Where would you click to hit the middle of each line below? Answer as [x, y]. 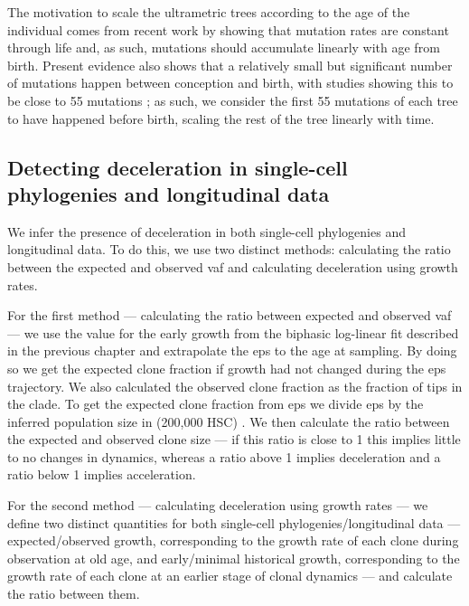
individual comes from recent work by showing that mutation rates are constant [228, 29]
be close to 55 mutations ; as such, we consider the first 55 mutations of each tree [233, 100]
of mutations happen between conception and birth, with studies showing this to [230, 83]
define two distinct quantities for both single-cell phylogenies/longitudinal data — [234, 522]
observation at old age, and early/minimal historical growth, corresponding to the [234, 558]
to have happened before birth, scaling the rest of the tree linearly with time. [221, 118]
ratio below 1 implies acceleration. [102, 474]
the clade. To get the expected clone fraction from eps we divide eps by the [216, 404]
